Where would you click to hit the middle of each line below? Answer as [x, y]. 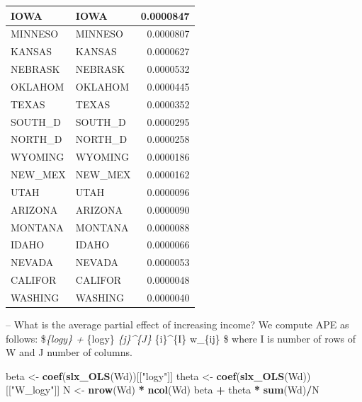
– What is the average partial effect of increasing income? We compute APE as [177, 325]
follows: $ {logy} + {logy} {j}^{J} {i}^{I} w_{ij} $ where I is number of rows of [181, 338]
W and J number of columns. [69, 352]
